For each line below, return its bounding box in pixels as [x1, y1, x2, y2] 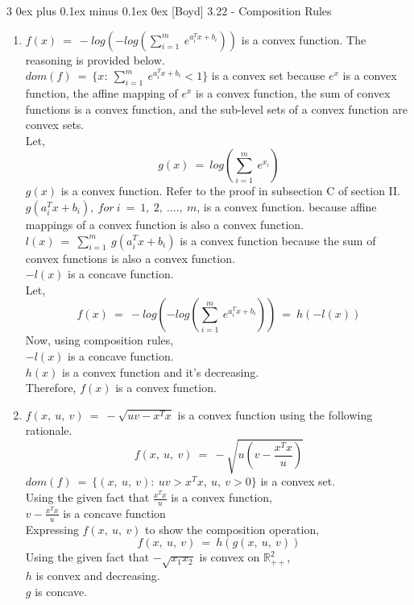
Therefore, [25, 379, 77, 396]
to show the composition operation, [145, 520, 320, 537]
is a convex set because [211, 67, 325, 84]
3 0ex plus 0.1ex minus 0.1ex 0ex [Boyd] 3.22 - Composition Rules [6, 2, 332, 19]
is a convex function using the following [177, 406, 373, 423]
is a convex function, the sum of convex [196, 84, 391, 101]
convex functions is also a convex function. [25, 249, 235, 266]
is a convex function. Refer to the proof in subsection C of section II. [60, 182, 400, 199]
